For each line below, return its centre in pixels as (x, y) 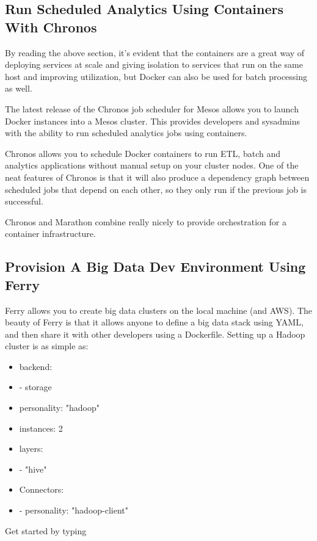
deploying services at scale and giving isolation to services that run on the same (154, 64)
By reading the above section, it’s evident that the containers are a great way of (155, 52)
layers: (31, 448)
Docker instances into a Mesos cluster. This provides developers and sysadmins (152, 121)
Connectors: (42, 489)
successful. (24, 201)
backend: (36, 366)
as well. (19, 88)
